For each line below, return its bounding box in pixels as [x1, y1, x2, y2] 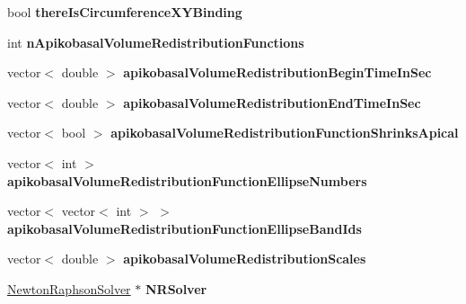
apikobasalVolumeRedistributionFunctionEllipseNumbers [7, 171, 367, 190]
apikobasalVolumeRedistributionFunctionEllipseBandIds [7, 219, 362, 237]
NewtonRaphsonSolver [7, 279, 131, 298]
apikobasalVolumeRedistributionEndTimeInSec [123, 93, 421, 112]
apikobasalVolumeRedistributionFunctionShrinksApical [110, 123, 459, 142]
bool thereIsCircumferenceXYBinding [7, 3, 242, 21]
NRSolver [145, 279, 207, 298]
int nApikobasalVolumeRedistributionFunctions [7, 32, 304, 51]
